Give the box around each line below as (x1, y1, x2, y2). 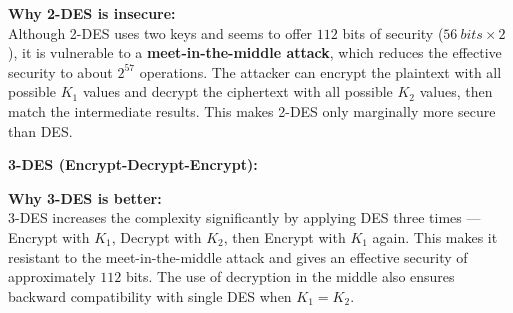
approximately (8, 266, 96, 287)
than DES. (8, 120, 73, 141)
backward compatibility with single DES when (8, 285, 292, 306)
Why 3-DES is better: (8, 187, 162, 208)
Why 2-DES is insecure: (8, 3, 176, 23)
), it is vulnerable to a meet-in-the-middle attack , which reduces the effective (8, 42, 502, 63)
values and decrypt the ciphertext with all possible (82, 81, 393, 102)
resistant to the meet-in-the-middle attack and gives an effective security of (8, 246, 468, 267)
